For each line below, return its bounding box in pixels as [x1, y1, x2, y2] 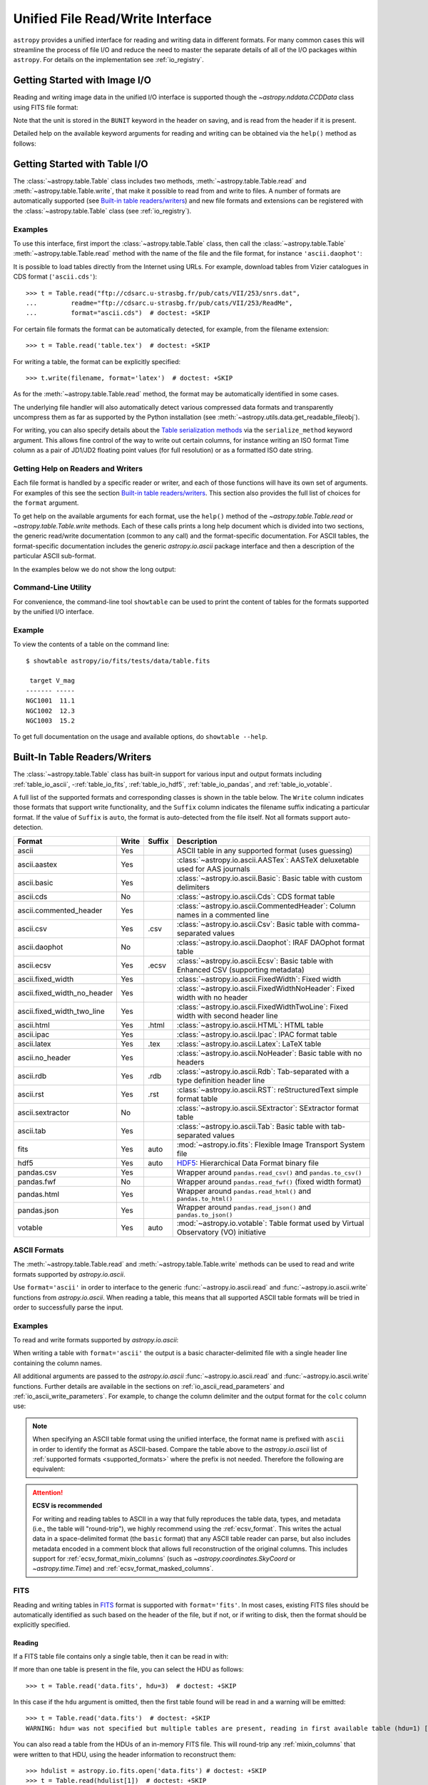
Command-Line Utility [13, 583, 92, 593]
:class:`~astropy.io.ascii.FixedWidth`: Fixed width [176, 974, 342, 984]
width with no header [176, 992, 248, 1002]
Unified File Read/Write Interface [13, 11, 212, 26]
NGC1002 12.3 [26, 707, 75, 715]
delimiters [176, 882, 210, 892]
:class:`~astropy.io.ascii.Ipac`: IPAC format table [176, 1029, 337, 1039]
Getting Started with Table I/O [13, 158, 148, 170]
